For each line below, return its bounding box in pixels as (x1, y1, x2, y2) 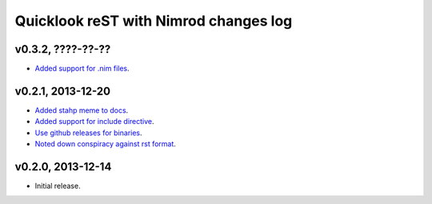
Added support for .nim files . (34, 64, 130, 74)
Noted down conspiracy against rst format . (34, 139, 176, 149)
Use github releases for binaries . (34, 128, 143, 138)
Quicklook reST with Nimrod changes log (14, 12, 293, 30)
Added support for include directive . (34, 117, 154, 126)
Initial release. (34, 181, 81, 191)
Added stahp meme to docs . (34, 105, 129, 115)
